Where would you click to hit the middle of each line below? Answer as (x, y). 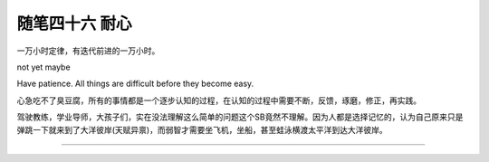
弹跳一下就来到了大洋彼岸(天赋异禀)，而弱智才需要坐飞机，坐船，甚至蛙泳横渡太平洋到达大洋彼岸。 (202, 129)
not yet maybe (44, 67)
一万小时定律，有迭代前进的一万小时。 (88, 51)
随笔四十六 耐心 (74, 24)
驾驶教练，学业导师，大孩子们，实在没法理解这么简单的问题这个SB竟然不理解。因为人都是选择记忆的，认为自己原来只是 (240, 117)
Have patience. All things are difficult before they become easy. (135, 84)
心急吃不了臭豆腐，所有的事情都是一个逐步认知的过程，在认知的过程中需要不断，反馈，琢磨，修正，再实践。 (219, 100)
